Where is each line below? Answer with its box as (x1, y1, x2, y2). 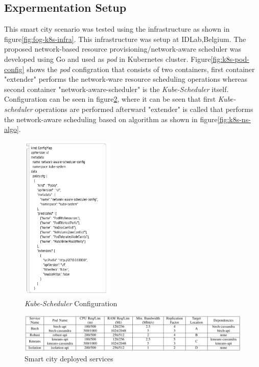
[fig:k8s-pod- (210, 53, 249, 64)
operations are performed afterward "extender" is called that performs (35, 103, 253, 114)
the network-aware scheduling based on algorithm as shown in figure (4, 113, 218, 124)
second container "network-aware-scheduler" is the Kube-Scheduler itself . (4, 83, 229, 94)
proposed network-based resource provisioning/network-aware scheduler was (4, 43, 241, 54)
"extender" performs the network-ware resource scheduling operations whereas (4, 74, 247, 84)
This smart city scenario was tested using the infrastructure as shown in (4, 24, 230, 34)
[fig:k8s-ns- (217, 113, 251, 124)
